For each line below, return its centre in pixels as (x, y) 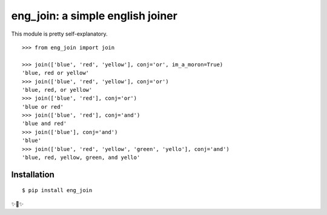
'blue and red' (45, 124)
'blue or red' (43, 107)
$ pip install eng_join (57, 191)
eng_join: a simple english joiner (94, 16)
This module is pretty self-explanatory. (59, 34)
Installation (33, 174)
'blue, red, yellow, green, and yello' (81, 158)
